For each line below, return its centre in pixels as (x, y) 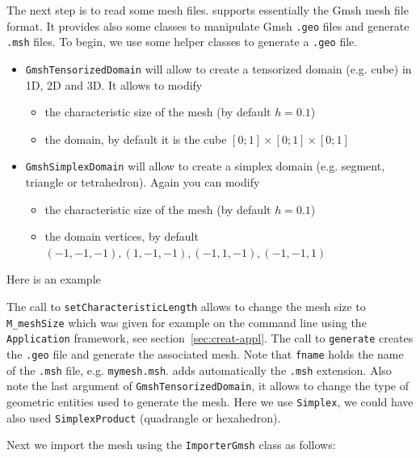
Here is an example (54, 279)
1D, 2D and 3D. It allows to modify (114, 84)
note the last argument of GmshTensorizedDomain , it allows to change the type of (208, 386)
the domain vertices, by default (122, 236)
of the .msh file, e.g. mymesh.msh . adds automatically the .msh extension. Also (199, 370)
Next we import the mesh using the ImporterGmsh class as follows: (171, 445)
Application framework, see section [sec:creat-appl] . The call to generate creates (210, 338)
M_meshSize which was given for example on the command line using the (187, 322)
